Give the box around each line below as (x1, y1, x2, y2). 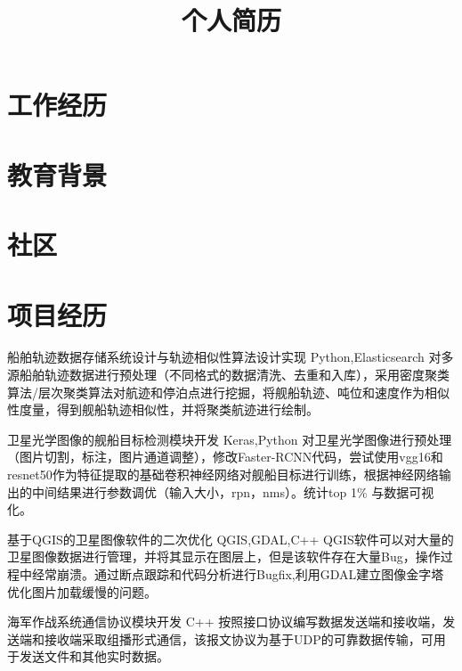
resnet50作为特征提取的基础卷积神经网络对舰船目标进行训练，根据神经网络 (7, 465, 439, 483)
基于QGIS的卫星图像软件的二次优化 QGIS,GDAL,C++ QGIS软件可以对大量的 (7, 529, 454, 548)
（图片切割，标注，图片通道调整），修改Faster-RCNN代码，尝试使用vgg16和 (7, 447, 443, 466)
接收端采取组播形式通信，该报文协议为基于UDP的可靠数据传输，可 (44, 629, 434, 648)
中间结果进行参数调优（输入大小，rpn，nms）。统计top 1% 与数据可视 (31, 482, 434, 501)
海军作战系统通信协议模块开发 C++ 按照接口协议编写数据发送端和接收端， (7, 612, 443, 631)
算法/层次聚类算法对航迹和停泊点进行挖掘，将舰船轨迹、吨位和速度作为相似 (7, 382, 450, 401)
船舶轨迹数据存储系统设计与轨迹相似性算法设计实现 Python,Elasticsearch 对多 (7, 348, 454, 366)
